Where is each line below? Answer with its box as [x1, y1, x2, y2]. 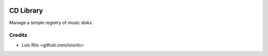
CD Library [9, 6, 43, 15]
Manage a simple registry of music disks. [9, 20, 93, 26]
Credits [9, 32, 27, 39]
